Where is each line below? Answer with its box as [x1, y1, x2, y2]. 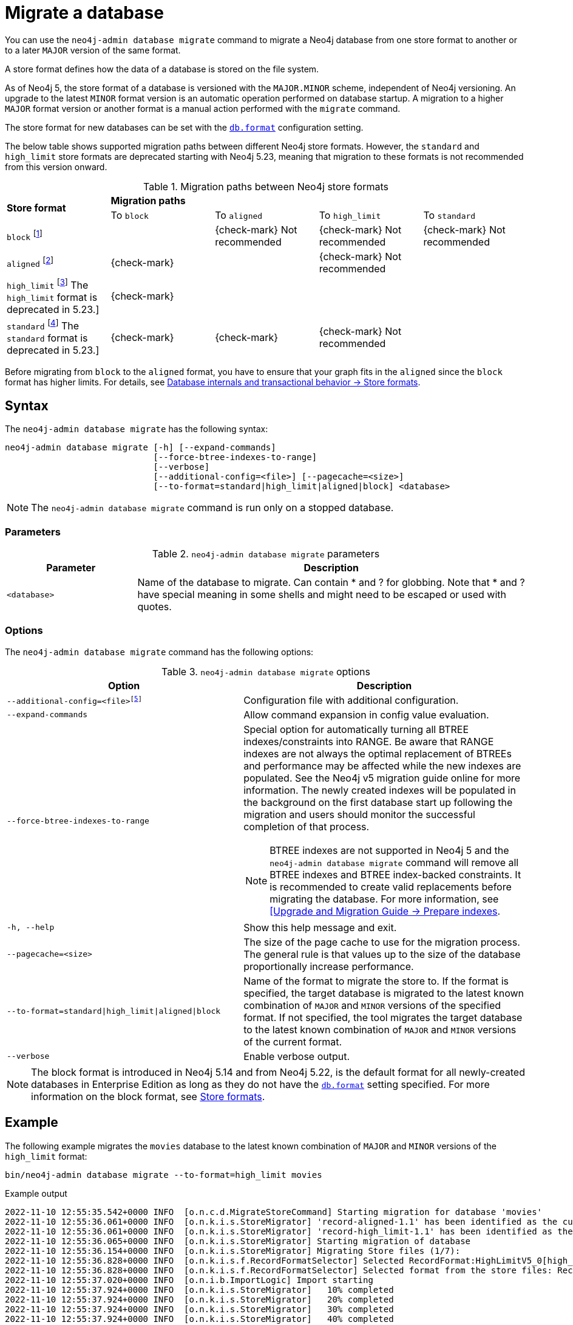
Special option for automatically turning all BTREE [243, 723, 469, 735]
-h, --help [7, 923, 55, 932]
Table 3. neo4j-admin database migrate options [161, 665, 370, 678]
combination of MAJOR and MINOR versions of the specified [243, 999, 501, 1011]
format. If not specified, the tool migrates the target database [243, 1011, 523, 1024]
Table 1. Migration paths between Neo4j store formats [143, 180, 388, 193]
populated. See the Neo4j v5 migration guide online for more [243, 771, 521, 784]
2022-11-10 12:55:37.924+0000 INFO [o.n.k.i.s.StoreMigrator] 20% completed [5, 1294, 394, 1304]
